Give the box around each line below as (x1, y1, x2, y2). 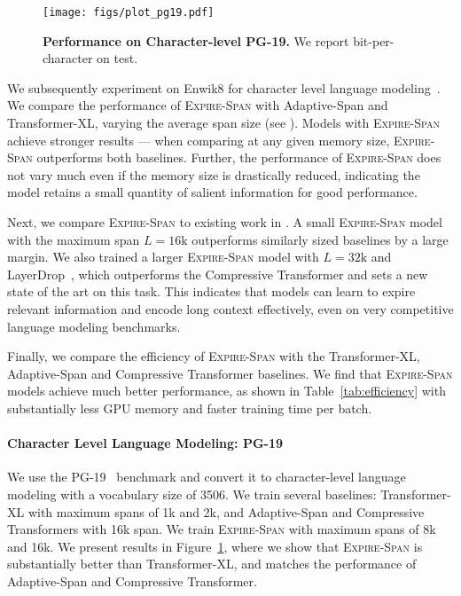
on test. (97, 49, 138, 67)
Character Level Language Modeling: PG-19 (7, 434, 284, 452)
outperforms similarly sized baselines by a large (191, 230, 449, 248)
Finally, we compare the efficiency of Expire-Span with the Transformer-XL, (7, 347, 420, 365)
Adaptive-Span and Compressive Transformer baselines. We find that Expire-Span (7, 364, 453, 382)
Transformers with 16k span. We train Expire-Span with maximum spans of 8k (7, 520, 436, 538)
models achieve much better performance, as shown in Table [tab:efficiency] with (7, 381, 446, 400)
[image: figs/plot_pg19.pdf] (43, 6, 215, 19)
